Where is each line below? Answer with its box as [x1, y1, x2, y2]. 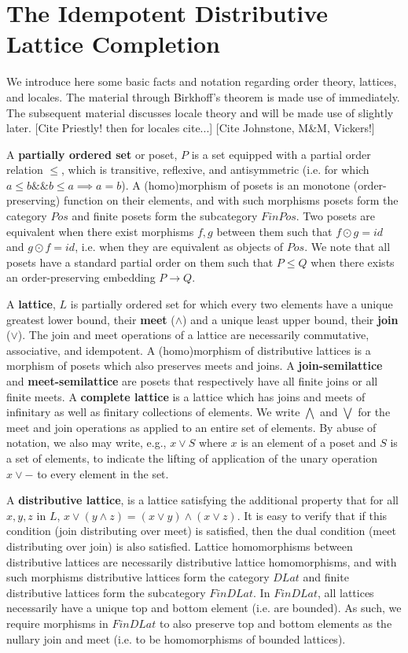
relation [6, 161, 43, 178]
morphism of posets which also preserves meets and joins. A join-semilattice [6, 357, 383, 374]
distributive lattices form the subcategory [6, 584, 206, 600]
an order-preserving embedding [6, 269, 156, 286]
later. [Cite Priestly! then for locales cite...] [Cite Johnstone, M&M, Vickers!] [6, 120, 375, 136]
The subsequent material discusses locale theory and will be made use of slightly [6, 104, 394, 120]
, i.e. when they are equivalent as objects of [75, 238, 284, 255]
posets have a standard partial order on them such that [6, 253, 274, 270]
